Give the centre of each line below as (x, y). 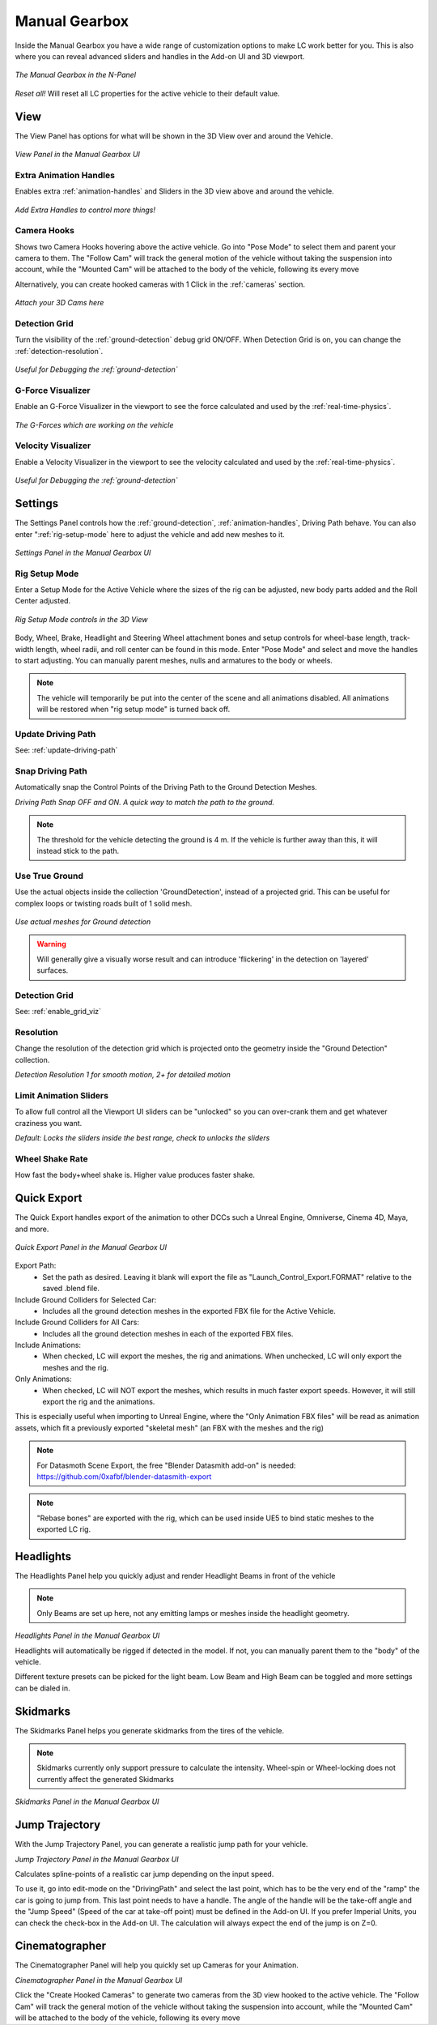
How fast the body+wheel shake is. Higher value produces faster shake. (135, 1175)
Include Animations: (48, 1345)
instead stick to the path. (78, 851)
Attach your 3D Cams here (59, 303)
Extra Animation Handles (65, 175)
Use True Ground (49, 876)
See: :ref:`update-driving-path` (66, 750)
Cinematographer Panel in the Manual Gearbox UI (99, 1980)
